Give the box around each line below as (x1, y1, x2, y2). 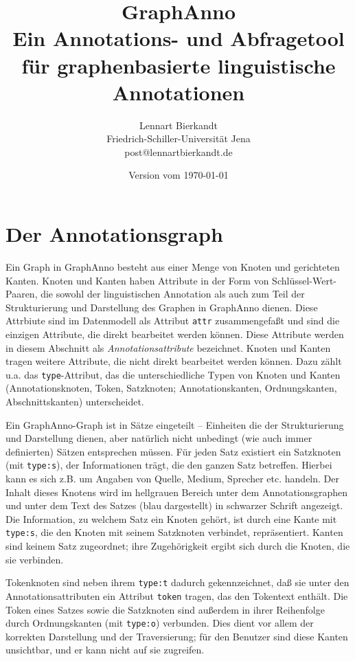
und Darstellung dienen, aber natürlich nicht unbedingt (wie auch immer (5, 431, 312, 445)
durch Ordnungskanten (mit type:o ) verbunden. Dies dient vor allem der (5, 616, 314, 630)
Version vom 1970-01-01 (128, 168, 229, 182)
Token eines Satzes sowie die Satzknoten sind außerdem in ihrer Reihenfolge (5, 602, 325, 616)
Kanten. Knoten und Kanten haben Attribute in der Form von (5, 273, 269, 287)
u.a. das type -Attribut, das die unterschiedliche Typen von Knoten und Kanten (5, 367, 341, 381)
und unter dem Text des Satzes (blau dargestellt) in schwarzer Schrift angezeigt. (5, 498, 343, 513)
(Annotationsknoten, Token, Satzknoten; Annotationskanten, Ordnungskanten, (5, 381, 337, 395)
